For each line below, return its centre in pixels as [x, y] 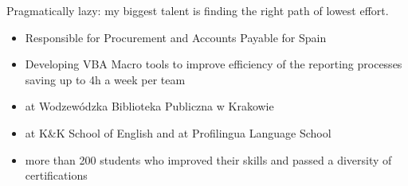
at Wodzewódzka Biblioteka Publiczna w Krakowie [149, 106]
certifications [56, 175]
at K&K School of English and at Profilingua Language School [178, 132]
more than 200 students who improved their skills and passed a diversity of [208, 159]
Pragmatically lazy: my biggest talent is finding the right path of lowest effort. [198, 10]
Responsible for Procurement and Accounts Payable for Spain [176, 37]
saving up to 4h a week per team [105, 79]
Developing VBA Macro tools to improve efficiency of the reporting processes [214, 64]
